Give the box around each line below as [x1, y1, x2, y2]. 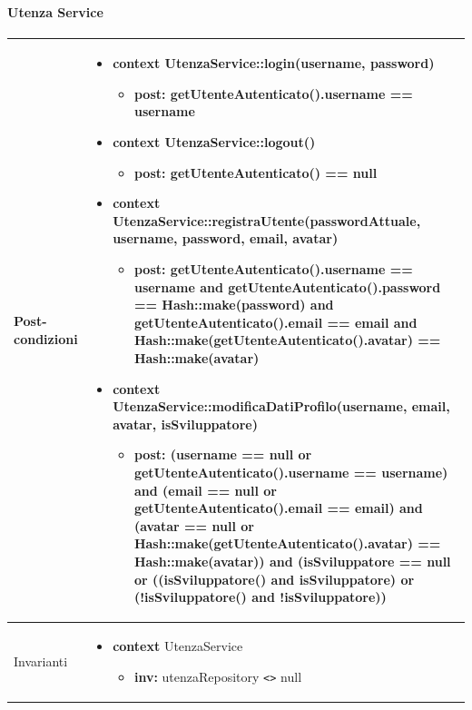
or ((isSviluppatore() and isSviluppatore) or [133, 569, 415, 588]
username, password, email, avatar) [113, 229, 339, 248]
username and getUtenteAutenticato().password [133, 277, 441, 296]
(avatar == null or [133, 516, 254, 535]
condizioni [14, 330, 78, 349]
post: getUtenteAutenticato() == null [133, 163, 378, 182]
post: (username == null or [133, 445, 312, 464]
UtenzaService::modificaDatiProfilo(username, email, [113, 397, 450, 416]
